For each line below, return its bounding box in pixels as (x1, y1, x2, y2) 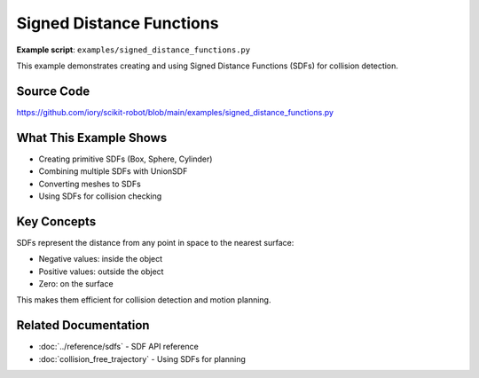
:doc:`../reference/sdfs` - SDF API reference (38, 342, 199, 352)
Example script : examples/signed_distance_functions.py (16, 44, 251, 55)
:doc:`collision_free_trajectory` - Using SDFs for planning (38, 353, 246, 364)
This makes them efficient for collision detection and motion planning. (16, 295, 271, 305)
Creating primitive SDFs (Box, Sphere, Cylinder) (38, 154, 213, 164)
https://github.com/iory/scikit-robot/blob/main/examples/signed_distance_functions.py (16, 106, 334, 117)
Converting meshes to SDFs (38, 178, 141, 189)
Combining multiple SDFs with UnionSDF (38, 166, 188, 177)
